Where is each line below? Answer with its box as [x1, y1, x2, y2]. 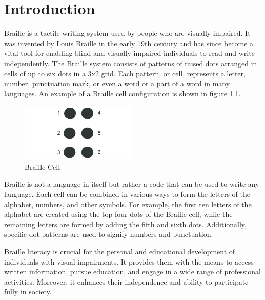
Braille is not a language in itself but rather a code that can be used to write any [4, 178, 259, 189]
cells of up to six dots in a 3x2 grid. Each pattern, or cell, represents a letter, [4, 68, 246, 78]
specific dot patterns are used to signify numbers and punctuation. [4, 229, 213, 239]
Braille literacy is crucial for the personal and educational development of [4, 246, 235, 257]
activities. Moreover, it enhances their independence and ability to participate [4, 276, 249, 287]
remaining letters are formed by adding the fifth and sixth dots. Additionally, [4, 218, 247, 229]
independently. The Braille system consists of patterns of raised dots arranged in [4, 57, 257, 68]
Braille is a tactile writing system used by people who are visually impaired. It [4, 28, 251, 38]
